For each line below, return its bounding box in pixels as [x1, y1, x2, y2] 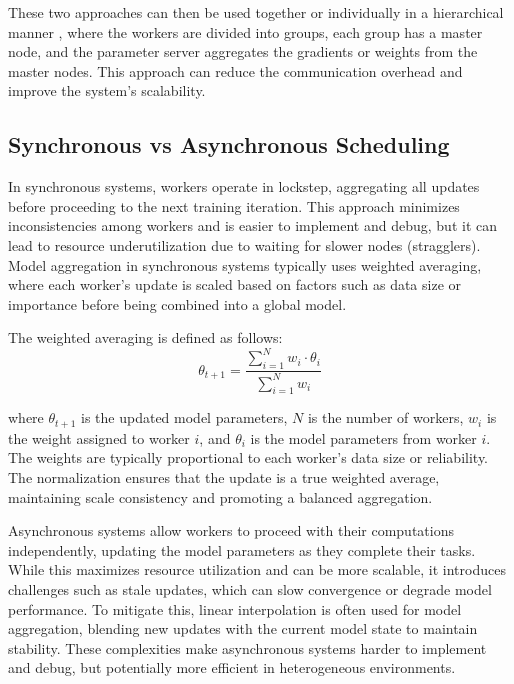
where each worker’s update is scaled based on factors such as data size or [8, 274, 462, 295]
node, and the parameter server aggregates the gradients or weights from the [8, 41, 478, 62]
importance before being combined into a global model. [8, 293, 347, 314]
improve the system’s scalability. [8, 80, 206, 101]
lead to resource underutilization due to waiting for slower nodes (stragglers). [8, 234, 481, 255]
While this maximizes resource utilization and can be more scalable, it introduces [8, 559, 506, 580]
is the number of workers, [307, 407, 464, 428]
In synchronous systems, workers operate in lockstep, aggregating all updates [8, 176, 480, 197]
